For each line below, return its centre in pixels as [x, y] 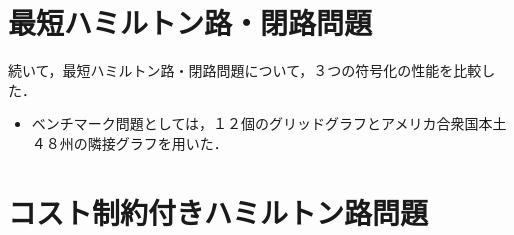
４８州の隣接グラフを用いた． [129, 142]
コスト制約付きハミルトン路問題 [218, 211]
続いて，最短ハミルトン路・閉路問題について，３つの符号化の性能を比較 [245, 70]
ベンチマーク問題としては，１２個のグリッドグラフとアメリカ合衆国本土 [269, 123]
